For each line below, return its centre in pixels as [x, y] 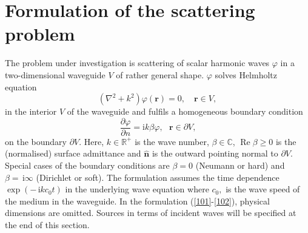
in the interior [31, 111]
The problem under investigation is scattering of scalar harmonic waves [137, 63]
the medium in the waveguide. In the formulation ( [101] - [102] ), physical [137, 201]
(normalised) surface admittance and [73, 153]
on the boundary [36, 141]
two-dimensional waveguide [55, 74]
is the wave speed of [263, 189]
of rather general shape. [160, 74]
